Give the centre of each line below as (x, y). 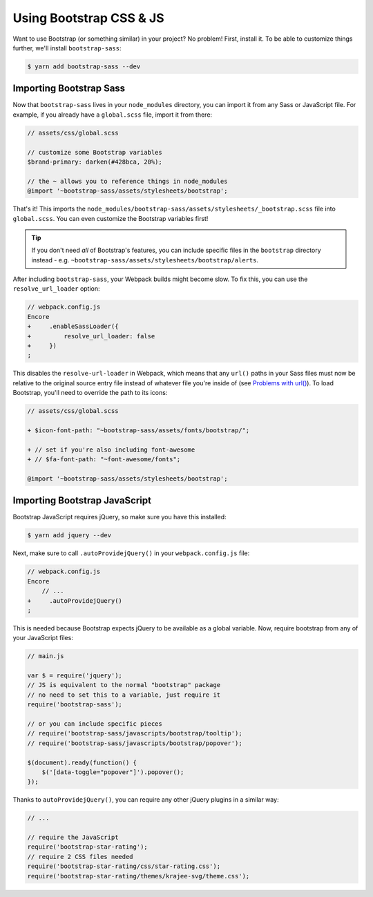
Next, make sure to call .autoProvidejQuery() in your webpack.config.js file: (131, 553)
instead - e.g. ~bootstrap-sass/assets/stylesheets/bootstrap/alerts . (145, 260)
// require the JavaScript (73, 838)
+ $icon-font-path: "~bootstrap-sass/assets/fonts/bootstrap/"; (138, 430)
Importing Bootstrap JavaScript (82, 501)
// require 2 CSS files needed (80, 857)
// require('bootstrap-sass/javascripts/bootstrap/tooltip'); (135, 733)
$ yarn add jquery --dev (69, 536)
